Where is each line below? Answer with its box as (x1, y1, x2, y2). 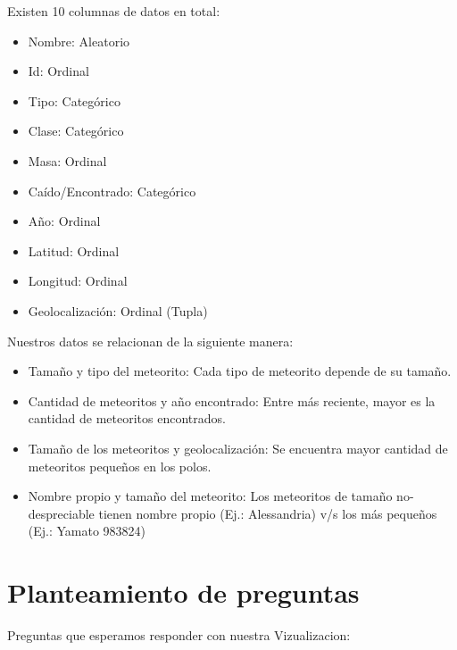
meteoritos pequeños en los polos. (28, 456, 212, 475)
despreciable (28, 504, 95, 522)
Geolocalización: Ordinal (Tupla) (28, 301, 208, 320)
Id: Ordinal (28, 62, 89, 80)
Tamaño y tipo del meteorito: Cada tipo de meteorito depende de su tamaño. (28, 362, 452, 380)
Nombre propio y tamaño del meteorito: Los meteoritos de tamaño (28, 487, 393, 505)
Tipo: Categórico (28, 91, 120, 110)
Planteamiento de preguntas (7, 574, 360, 611)
